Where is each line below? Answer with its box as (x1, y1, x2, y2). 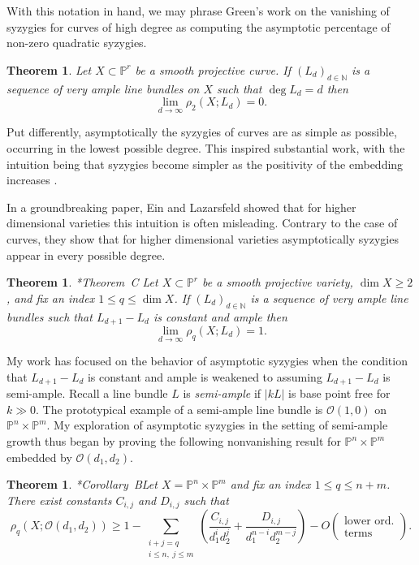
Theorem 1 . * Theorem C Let (6, 274, 158, 291)
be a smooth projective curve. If (135, 61, 292, 78)
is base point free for (288, 385, 391, 402)
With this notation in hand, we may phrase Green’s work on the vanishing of (6, 2, 390, 19)
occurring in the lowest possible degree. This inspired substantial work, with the (6, 139, 405, 156)
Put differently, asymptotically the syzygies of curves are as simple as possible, (6, 123, 397, 140)
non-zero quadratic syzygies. (6, 34, 147, 51)
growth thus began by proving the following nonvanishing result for (6, 433, 341, 450)
